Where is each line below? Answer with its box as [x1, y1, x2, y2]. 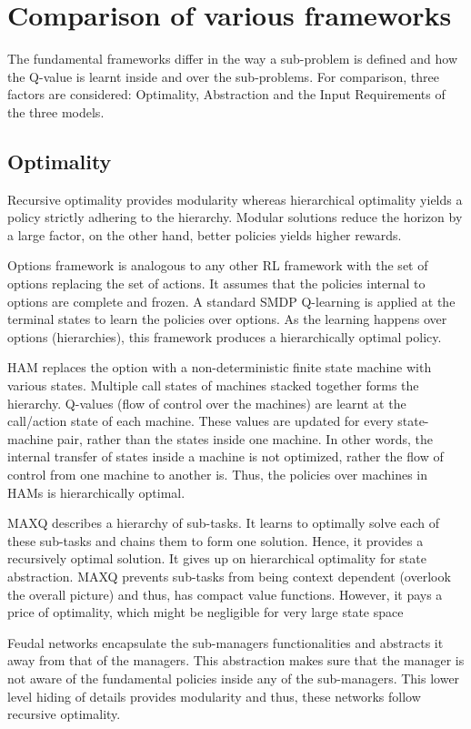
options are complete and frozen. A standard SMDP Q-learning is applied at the [7, 291, 456, 310]
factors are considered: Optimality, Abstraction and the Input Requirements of [7, 85, 446, 104]
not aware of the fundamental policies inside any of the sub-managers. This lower [7, 668, 460, 687]
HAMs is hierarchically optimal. [7, 482, 185, 501]
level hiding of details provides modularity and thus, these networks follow [7, 686, 421, 705]
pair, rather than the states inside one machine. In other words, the [56, 429, 433, 448]
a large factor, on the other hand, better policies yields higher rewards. [7, 225, 402, 244]
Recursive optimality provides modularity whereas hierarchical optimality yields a [7, 189, 463, 208]
